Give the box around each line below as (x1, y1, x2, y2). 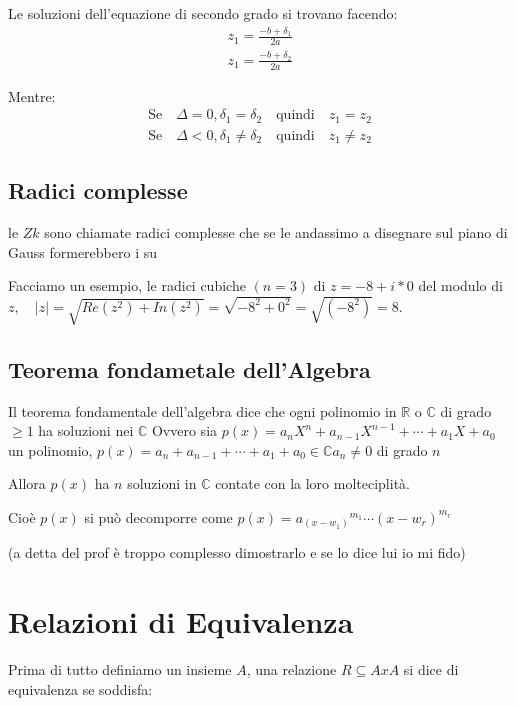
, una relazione (246, 659, 337, 680)
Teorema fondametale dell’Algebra (8, 353, 371, 384)
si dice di (403, 659, 459, 680)
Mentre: (8, 85, 56, 106)
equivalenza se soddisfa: (8, 678, 153, 699)
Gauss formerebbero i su (8, 241, 158, 262)
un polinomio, (8, 439, 93, 460)
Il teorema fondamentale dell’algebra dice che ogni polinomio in (8, 400, 397, 421)
